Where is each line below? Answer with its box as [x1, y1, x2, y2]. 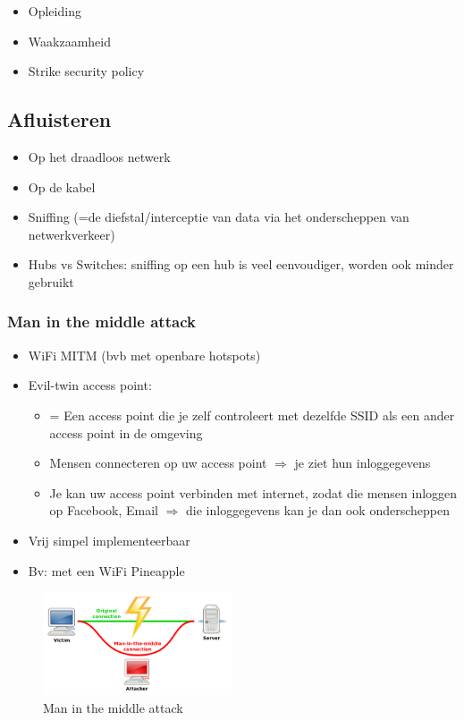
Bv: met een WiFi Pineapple [28, 561, 185, 580]
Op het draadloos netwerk [28, 147, 171, 165]
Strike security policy [28, 62, 145, 80]
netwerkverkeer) [28, 224, 115, 243]
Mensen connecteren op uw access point [49, 453, 267, 472]
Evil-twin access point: [28, 376, 152, 394]
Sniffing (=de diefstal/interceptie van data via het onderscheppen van [28, 208, 409, 226]
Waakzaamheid [28, 31, 111, 50]
